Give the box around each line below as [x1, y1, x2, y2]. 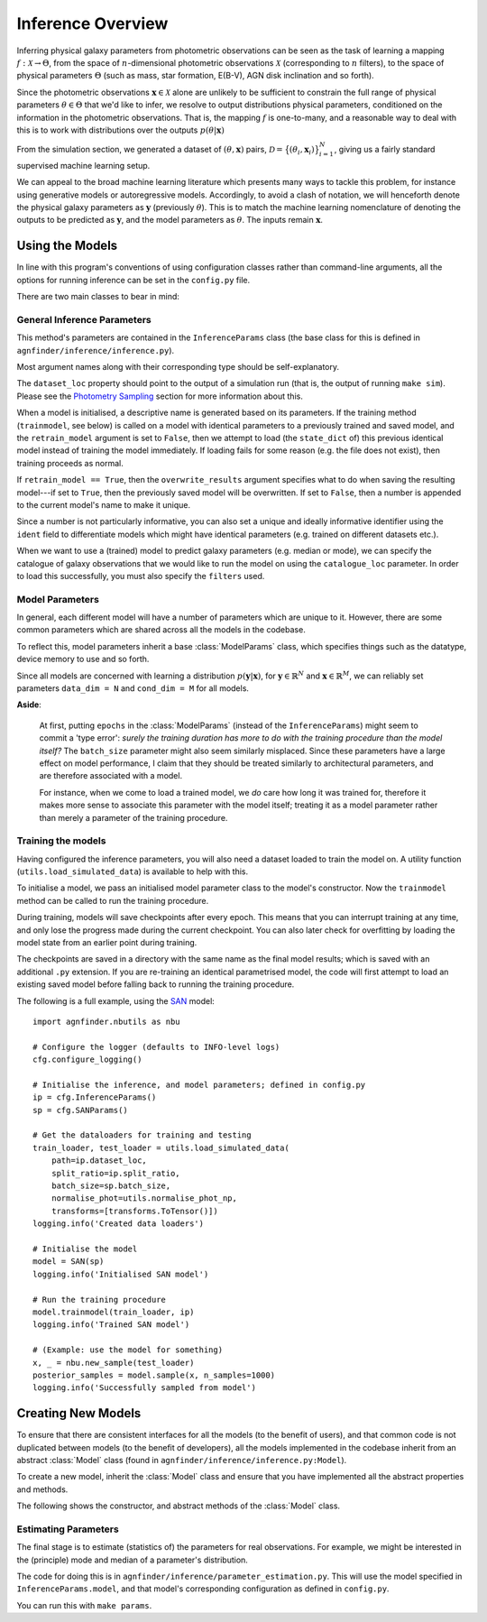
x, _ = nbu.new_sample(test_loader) [32, 1358, 195, 1368]
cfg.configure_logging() [32, 1055, 142, 1064]
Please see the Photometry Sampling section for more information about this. [16, 391, 304, 401]
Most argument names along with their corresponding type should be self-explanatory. [16, 362, 340, 373]
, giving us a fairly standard [334, 144, 436, 155]
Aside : [16, 699, 42, 710]
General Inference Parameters [16, 313, 152, 326]
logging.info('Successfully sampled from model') [32, 1383, 257, 1393]
